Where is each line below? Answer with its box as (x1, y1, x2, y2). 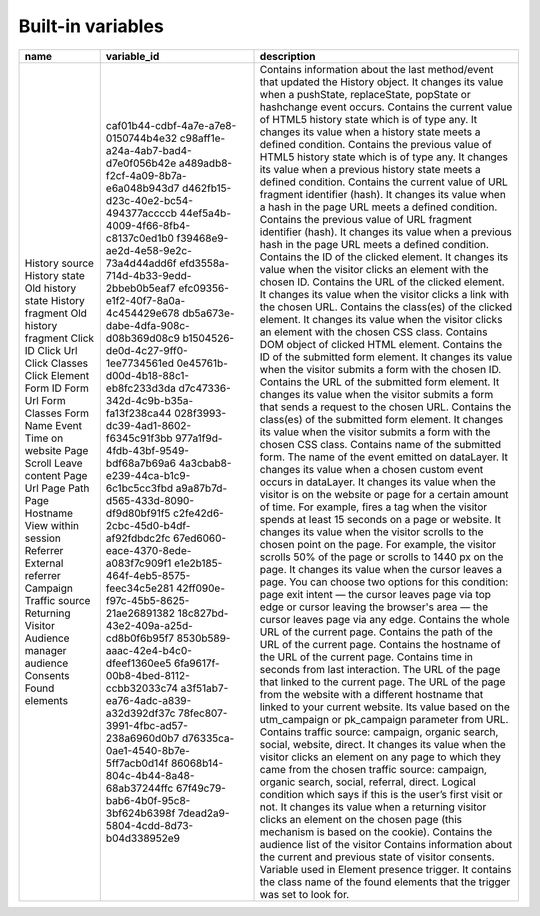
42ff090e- (175, 581, 225, 595)
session (24, 531, 62, 545)
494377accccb (105, 206, 178, 220)
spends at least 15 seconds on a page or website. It (259, 512, 502, 526)
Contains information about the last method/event (259, 62, 494, 76)
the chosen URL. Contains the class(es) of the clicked (259, 300, 513, 314)
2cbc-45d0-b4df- (105, 518, 191, 532)
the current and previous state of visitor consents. (259, 850, 495, 864)
